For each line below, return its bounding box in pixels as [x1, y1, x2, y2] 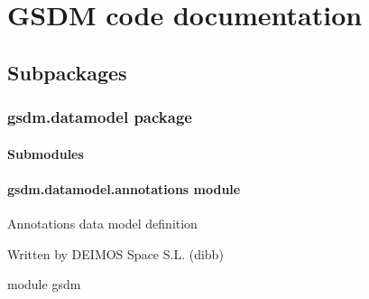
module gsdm [7, 275, 81, 294]
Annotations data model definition [7, 213, 198, 232]
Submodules [7, 144, 84, 163]
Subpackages [7, 58, 127, 86]
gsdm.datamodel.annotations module [7, 179, 241, 198]
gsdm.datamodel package [7, 106, 192, 128]
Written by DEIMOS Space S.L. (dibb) [7, 244, 224, 263]
